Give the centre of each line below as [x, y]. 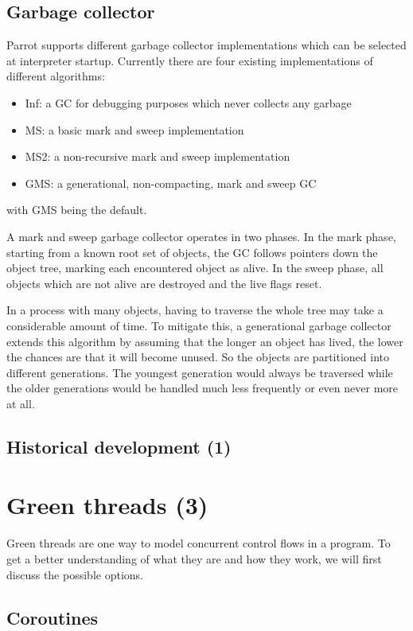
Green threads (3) [107, 505]
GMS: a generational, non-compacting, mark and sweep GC [171, 183]
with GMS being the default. [77, 210]
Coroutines [53, 617]
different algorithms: [56, 76]
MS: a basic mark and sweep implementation [134, 129]
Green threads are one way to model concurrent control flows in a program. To [199, 543]
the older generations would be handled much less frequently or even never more [202, 388]
